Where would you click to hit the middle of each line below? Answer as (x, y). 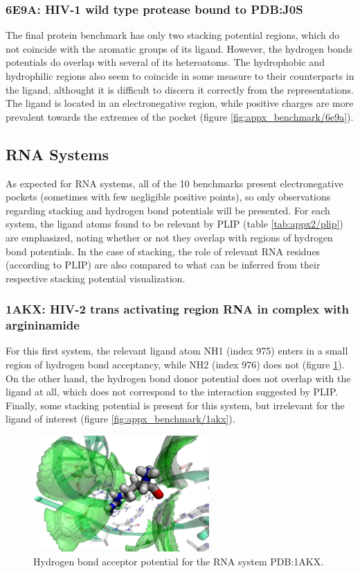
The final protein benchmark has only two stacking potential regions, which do (173, 35)
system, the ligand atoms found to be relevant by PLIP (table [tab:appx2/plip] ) (174, 224)
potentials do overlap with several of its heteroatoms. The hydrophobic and (165, 62)
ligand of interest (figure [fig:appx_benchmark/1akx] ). (120, 419)
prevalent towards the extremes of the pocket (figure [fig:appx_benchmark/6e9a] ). (180, 116)
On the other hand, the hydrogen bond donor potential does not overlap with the (178, 378)
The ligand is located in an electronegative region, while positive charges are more (180, 103)
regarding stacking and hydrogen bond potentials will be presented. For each (168, 210)
